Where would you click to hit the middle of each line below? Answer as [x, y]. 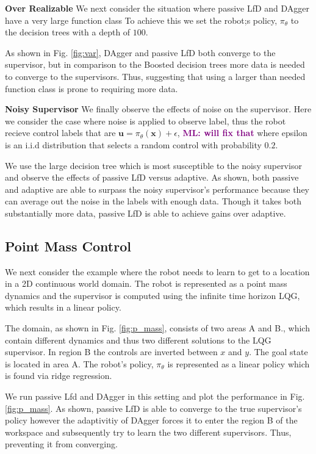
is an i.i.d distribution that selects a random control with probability [133, 144]
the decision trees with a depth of [68, 32]
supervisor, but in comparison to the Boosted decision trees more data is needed [155, 64]
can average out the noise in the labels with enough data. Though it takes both [153, 201]
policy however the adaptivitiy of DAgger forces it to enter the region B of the [151, 420]
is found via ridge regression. [59, 376]
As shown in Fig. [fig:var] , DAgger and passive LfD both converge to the [140, 52]
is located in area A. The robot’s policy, [79, 363]
